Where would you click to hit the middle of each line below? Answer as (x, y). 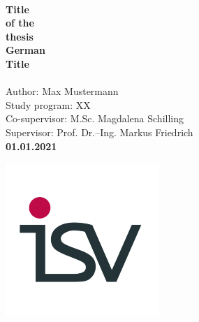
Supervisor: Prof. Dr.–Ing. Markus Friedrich (99, 132)
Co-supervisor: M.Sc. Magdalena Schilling (95, 118)
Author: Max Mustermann (62, 91)
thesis (20, 36)
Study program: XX (48, 104)
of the (20, 23)
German (25, 50)
